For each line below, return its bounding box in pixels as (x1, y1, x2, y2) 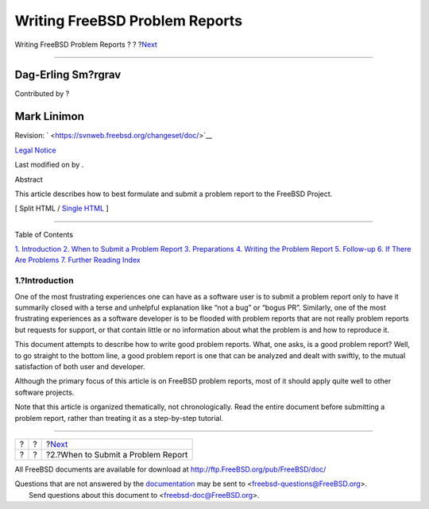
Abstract (14, 175, 43, 184)
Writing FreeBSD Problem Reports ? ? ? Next (14, 40, 158, 49)
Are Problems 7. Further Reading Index (14, 255, 141, 265)
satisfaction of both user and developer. (14, 361, 146, 371)
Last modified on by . (14, 160, 84, 170)
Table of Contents (14, 229, 74, 239)
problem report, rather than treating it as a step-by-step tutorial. (14, 413, 224, 422)
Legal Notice (14, 145, 56, 155)
